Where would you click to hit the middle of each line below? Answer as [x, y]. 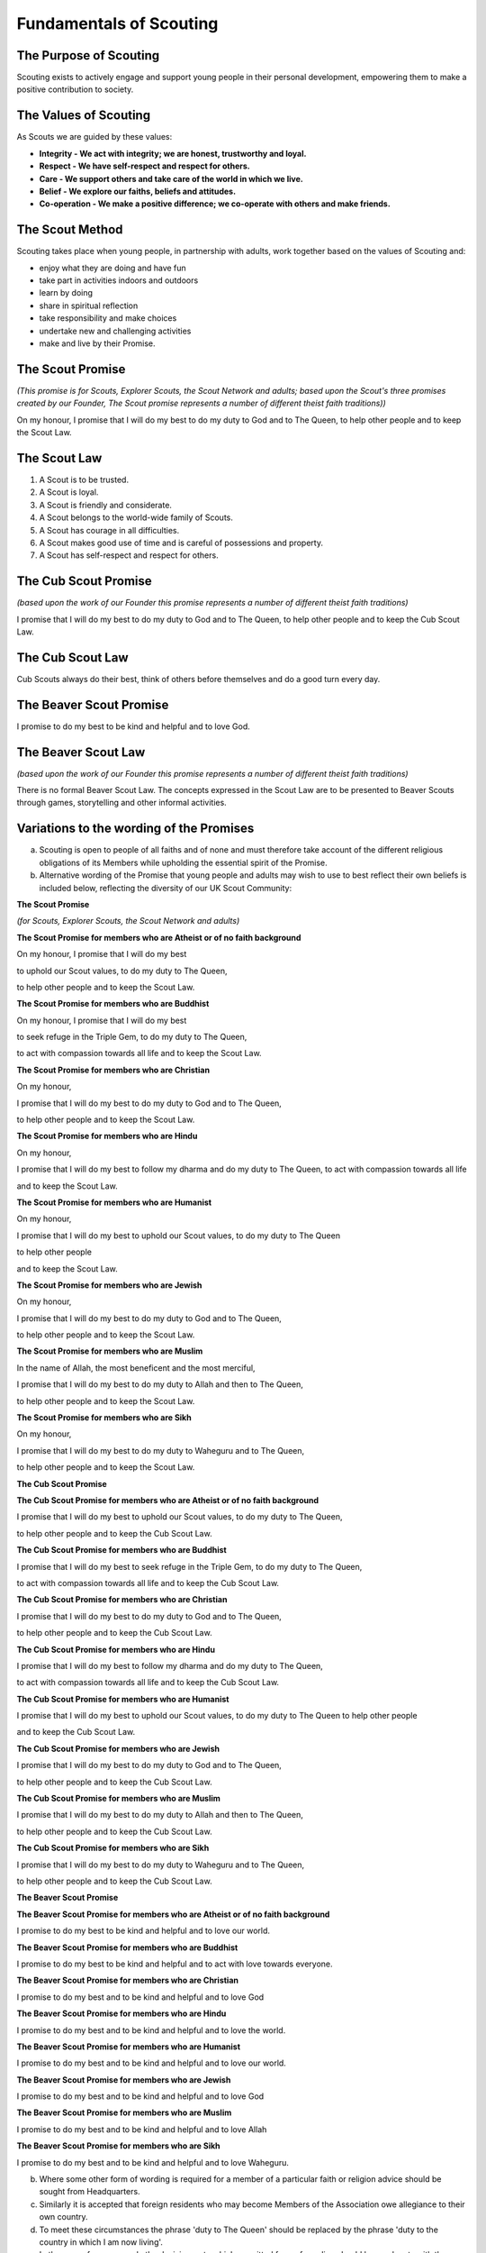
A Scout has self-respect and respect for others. [129, 555]
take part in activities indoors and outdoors [119, 280]
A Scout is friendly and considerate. [106, 505]
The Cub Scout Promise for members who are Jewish [118, 1748]
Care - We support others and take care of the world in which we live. [171, 178]
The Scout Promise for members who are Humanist [114, 1202]
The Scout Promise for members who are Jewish [109, 1285]
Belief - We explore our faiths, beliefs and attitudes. [138, 191]
